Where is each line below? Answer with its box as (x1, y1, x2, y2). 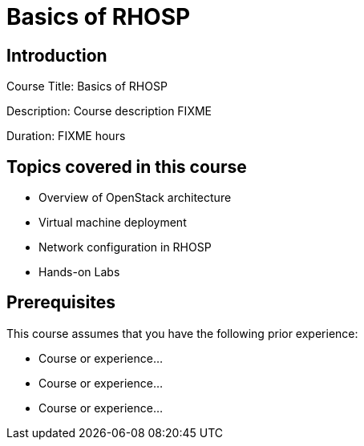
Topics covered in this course (6, 156, 247, 177)
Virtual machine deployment (38, 215, 187, 230)
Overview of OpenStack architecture (38, 191, 232, 205)
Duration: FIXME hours (6, 129, 126, 143)
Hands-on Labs (38, 265, 120, 279)
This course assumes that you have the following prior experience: (6, 326, 358, 340)
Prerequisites (6, 292, 115, 313)
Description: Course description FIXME (6, 104, 212, 119)
